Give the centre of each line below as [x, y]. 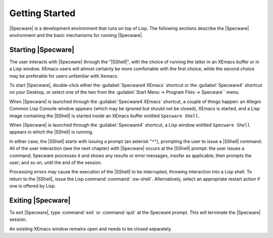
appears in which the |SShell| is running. [51, 132]
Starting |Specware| [42, 50]
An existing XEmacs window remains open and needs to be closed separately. [91, 229]
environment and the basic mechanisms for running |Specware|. [76, 35]
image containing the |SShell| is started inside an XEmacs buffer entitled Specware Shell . [104, 116]
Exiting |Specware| [40, 200]
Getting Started [42, 13]
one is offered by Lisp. [33, 186]
